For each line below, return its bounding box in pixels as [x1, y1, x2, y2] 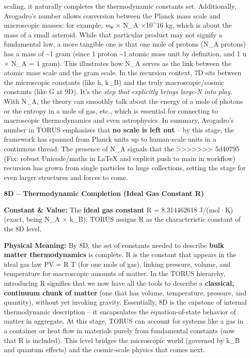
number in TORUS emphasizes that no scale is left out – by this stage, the [4, 124, 234, 134]
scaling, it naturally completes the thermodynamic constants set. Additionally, [4, 1, 236, 11]
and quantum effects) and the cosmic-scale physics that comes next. [4, 344, 205, 355]
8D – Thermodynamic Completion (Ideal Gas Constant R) [4, 188, 204, 198]
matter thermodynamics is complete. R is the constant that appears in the [4, 249, 236, 260]
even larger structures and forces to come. [4, 172, 128, 182]
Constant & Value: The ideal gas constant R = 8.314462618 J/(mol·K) [4, 204, 233, 214]
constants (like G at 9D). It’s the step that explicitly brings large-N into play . [4, 86, 233, 97]
